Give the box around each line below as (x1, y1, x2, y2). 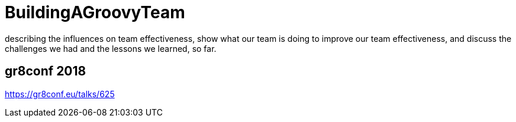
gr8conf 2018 (5, 64, 86, 79)
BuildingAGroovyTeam (5, 2, 185, 22)
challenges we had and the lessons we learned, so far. (5, 43, 217, 54)
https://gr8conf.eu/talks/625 (5, 88, 115, 99)
